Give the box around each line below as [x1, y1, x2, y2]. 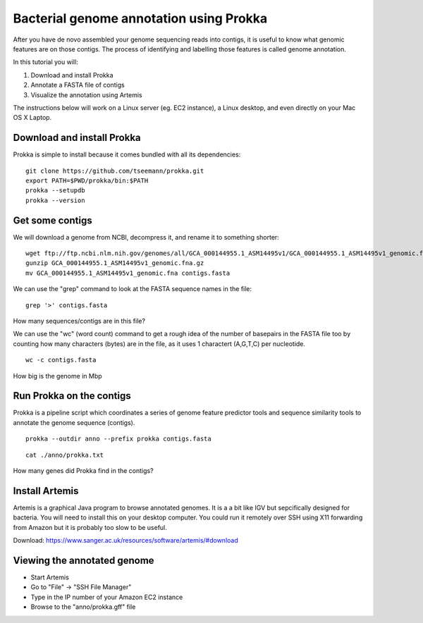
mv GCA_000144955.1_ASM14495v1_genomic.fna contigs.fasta [25, 269, 231, 277]
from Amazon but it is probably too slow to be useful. [13, 523, 167, 531]
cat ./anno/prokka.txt [25, 451, 104, 459]
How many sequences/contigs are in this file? [13, 317, 146, 325]
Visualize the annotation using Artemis [30, 90, 142, 99]
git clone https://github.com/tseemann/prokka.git [25, 166, 204, 175]
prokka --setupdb [25, 187, 85, 195]
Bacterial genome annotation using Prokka [13, 11, 268, 26]
